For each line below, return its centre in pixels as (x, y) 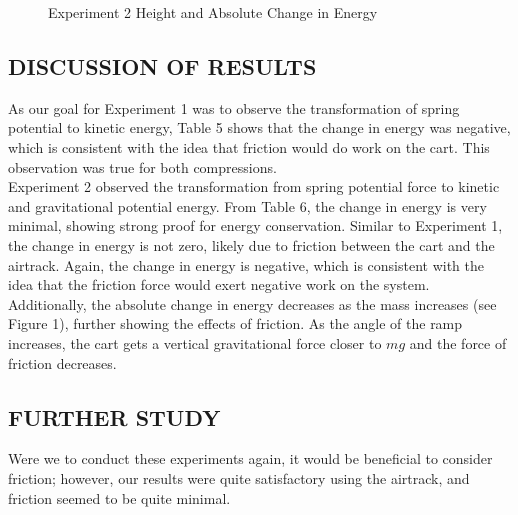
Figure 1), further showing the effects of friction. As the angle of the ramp (235, 323)
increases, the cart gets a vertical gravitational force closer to (195, 342)
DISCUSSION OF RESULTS (162, 65)
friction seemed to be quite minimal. (119, 497)
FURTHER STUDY (114, 416)
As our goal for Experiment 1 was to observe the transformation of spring (234, 107)
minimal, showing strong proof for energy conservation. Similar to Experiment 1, (255, 225)
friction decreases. (62, 362)
